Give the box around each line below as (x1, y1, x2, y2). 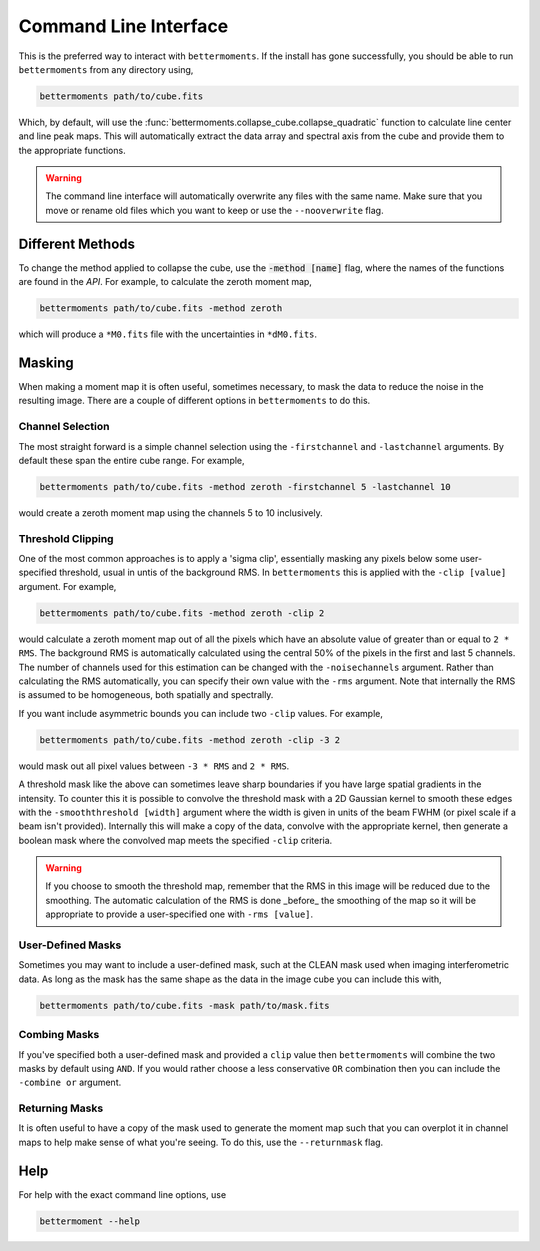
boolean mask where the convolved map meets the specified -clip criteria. (18, 834, 333, 846)
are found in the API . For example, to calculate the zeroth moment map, (18, 276, 312, 288)
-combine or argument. (18, 1076, 122, 1089)
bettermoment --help (39, 1215, 140, 1227)
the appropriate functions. (18, 144, 126, 156)
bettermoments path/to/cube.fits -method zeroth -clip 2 (39, 607, 325, 619)
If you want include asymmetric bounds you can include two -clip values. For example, (18, 707, 384, 719)
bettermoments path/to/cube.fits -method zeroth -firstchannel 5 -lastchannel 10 (39, 481, 452, 492)
